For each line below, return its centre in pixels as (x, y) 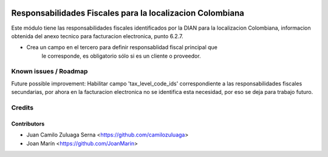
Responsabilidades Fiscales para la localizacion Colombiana (128, 13)
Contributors (28, 124)
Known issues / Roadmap (50, 72)
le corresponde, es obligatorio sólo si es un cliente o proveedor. (121, 56)
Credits (22, 107)
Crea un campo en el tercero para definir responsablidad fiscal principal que (122, 47)
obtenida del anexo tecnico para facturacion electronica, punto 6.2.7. (97, 36)
